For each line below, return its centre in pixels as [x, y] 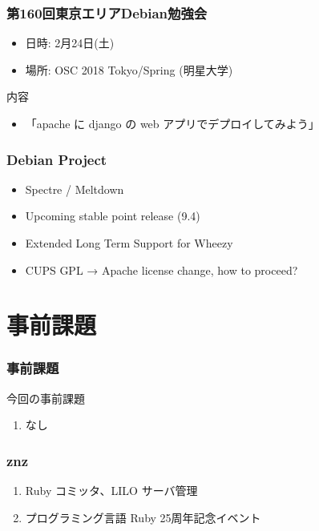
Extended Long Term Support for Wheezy [129, 243]
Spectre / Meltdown [75, 189]
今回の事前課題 [46, 398]
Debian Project [57, 159]
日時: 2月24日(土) [70, 43]
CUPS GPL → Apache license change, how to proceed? [162, 270]
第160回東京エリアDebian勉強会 [107, 12]
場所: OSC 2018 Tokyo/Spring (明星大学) [129, 69]
